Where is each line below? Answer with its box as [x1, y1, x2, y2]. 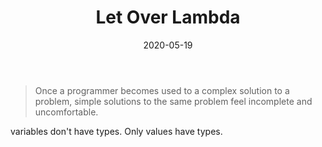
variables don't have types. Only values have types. [10, 125, 223, 137]
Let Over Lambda [95, 6, 241, 29]
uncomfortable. [34, 106, 99, 118]
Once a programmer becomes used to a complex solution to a [34, 84, 290, 96]
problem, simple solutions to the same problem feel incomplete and [34, 95, 313, 107]
